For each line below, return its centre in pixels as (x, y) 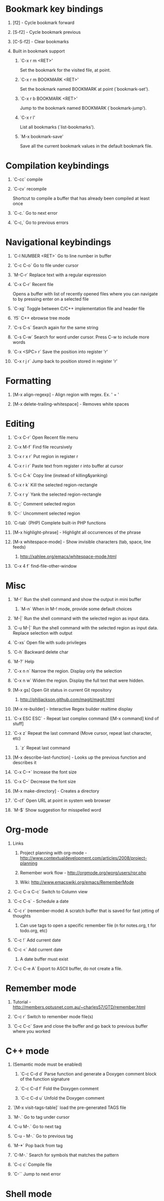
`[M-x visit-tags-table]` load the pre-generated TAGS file (69, 1107)
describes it (24, 762)
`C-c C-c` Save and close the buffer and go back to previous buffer (80, 1026)
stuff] (18, 723)
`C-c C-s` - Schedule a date (41, 901)
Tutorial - (22, 1002)
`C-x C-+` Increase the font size (45, 772)
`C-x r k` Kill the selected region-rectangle (55, 485)
